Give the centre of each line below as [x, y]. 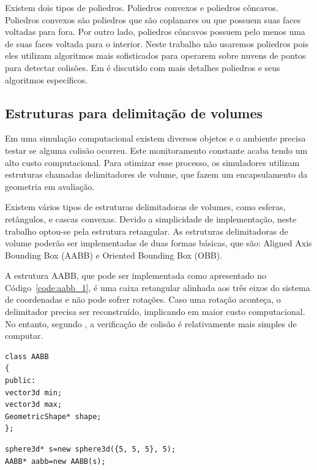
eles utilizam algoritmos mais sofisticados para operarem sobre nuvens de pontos [155, 55]
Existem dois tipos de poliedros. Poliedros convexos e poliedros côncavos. [142, 7]
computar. [24, 335]
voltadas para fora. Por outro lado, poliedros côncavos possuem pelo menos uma [155, 32]
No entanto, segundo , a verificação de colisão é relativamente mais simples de [151, 323]
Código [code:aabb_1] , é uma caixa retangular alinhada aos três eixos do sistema [158, 287]
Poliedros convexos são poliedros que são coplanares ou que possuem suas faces [153, 19]
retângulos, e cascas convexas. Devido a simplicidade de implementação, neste [151, 218]
